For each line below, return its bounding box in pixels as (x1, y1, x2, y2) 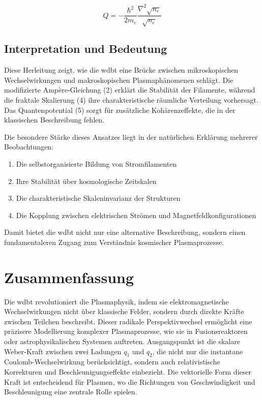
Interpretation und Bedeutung (4, 41, 167, 56)
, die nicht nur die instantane (152, 346, 243, 356)
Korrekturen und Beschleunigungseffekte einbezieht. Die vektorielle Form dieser (4, 366, 251, 377)
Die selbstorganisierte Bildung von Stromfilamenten (16, 159, 177, 169)
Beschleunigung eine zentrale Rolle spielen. (4, 386, 137, 397)
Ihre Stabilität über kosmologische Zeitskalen (16, 175, 157, 186)
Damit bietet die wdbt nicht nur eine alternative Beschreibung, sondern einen (4, 227, 246, 237)
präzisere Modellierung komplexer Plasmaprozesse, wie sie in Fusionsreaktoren (4, 326, 248, 336)
